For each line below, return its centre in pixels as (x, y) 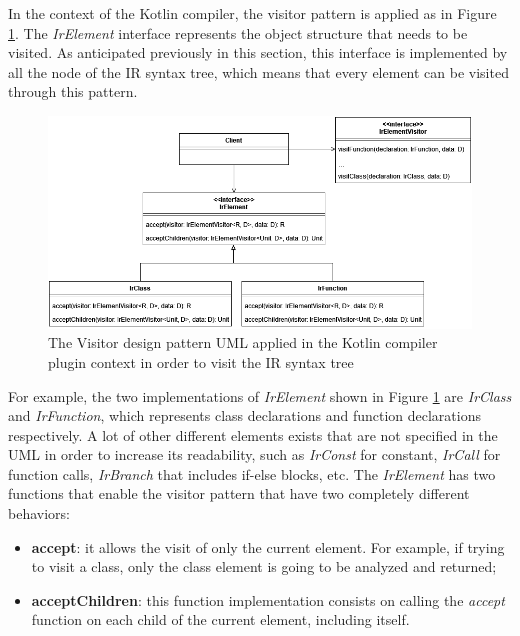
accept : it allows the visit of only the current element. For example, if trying (268, 546)
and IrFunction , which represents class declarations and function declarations (244, 415)
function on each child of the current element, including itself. (220, 619)
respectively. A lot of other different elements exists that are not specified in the (253, 434)
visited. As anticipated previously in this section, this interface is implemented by (258, 52)
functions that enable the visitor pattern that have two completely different (239, 493)
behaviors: (39, 513)
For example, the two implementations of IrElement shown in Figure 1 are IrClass (260, 395)
